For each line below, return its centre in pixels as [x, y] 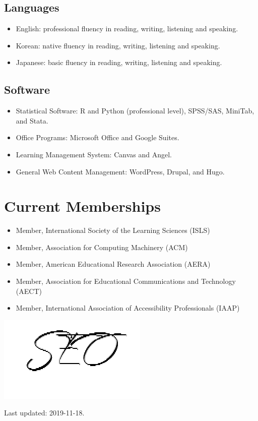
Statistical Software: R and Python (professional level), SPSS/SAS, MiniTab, [135, 111]
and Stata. [32, 120]
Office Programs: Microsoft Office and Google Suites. [98, 137]
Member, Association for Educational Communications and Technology [126, 281]
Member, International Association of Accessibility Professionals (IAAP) [128, 308]
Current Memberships [82, 206]
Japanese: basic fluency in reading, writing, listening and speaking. [119, 62]
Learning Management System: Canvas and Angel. [94, 154]
